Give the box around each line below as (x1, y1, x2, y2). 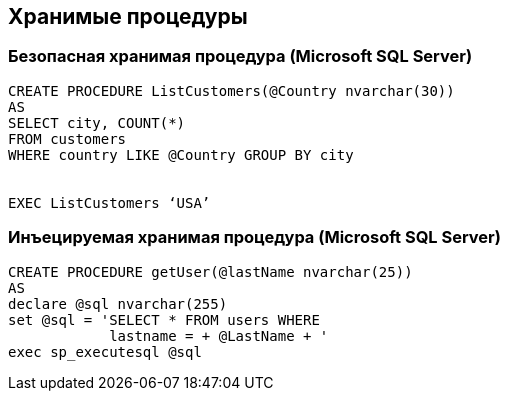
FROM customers (8, 130, 127, 147)
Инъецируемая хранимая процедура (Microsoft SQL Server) (8, 227, 501, 248)
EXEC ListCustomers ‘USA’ (8, 194, 211, 211)
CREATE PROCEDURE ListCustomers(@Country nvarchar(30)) (8, 82, 455, 99)
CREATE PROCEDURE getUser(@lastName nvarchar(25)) (8, 263, 413, 280)
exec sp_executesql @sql (8, 343, 202, 360)
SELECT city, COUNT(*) (8, 114, 186, 131)
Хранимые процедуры (8, 4, 248, 29)
